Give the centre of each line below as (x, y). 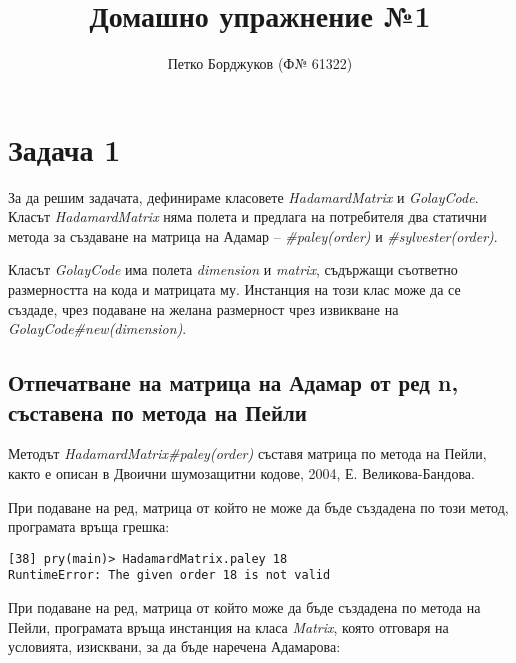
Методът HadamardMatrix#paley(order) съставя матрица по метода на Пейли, (247, 453)
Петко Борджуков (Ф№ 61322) (260, 63)
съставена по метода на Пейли (157, 411)
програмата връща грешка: (89, 526)
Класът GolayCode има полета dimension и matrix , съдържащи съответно (233, 269)
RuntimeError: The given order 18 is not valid (169, 575)
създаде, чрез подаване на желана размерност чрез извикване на (203, 308)
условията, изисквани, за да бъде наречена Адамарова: (174, 646)
